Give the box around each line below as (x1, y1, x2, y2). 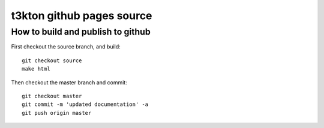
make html (22, 66, 50, 72)
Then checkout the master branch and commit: (11, 78, 127, 86)
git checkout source (22, 57, 82, 64)
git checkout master (22, 93, 82, 99)
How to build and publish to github (11, 26, 151, 37)
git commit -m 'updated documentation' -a (22, 101, 149, 108)
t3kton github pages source (11, 9, 152, 22)
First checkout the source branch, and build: (11, 43, 121, 50)
